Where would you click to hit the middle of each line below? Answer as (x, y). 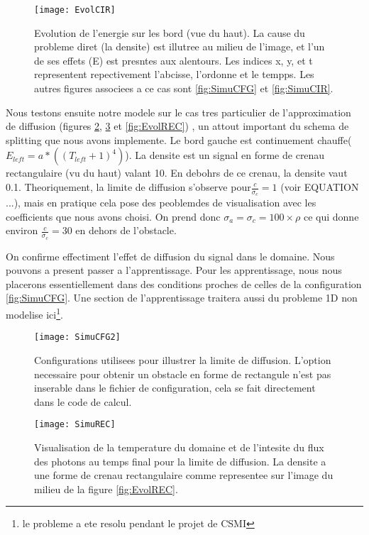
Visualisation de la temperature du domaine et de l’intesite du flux (179, 447)
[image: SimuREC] (75, 425)
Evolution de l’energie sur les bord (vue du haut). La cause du (170, 32)
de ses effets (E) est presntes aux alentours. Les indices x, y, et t (174, 60)
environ (22, 230)
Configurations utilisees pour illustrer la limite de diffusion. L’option (183, 359)
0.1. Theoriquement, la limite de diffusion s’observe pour (128, 187)
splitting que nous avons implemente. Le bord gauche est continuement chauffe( (179, 139)
